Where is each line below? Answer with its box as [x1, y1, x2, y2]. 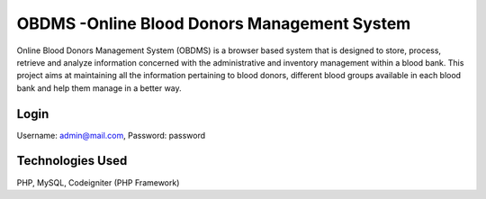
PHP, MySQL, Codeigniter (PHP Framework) [16, 176, 180, 188]
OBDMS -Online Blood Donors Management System [16, 14, 411, 33]
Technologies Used [16, 153, 128, 168]
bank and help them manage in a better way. [16, 82, 182, 94]
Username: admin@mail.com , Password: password [16, 130, 206, 140]
